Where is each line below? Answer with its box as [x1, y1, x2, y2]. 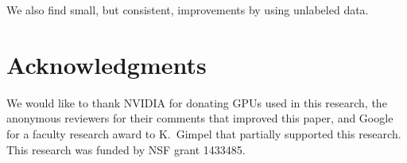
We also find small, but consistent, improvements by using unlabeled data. [6, 2, 369, 17]
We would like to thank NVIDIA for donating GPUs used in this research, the [6, 94, 387, 111]
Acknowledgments [6, 48, 207, 80]
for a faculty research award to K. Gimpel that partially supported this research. [6, 125, 401, 142]
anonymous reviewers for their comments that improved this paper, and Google [6, 110, 393, 126]
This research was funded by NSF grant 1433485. [6, 141, 246, 157]
